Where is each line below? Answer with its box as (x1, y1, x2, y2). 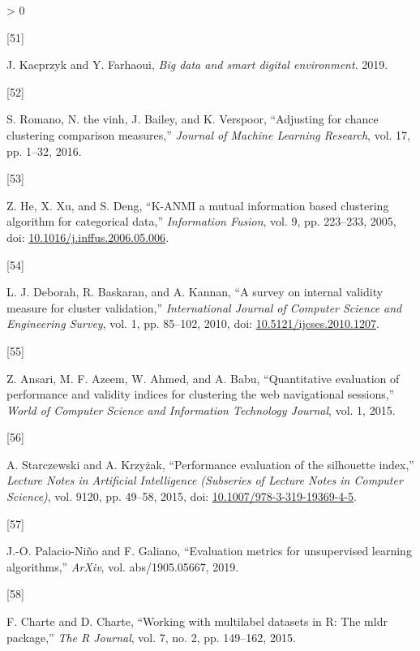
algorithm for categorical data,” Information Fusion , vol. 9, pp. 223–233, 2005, (6, 213, 396, 230)
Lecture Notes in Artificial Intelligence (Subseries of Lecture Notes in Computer (6, 472, 403, 489)
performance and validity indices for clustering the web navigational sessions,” (6, 386, 395, 403)
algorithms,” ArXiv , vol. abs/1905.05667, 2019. (6, 558, 239, 575)
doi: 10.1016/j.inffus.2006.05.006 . (6, 228, 169, 245)
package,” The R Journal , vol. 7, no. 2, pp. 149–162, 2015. (6, 628, 296, 645)
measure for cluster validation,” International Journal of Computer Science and (6, 299, 402, 316)
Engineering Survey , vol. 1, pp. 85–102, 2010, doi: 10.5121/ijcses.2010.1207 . (6, 315, 379, 332)
